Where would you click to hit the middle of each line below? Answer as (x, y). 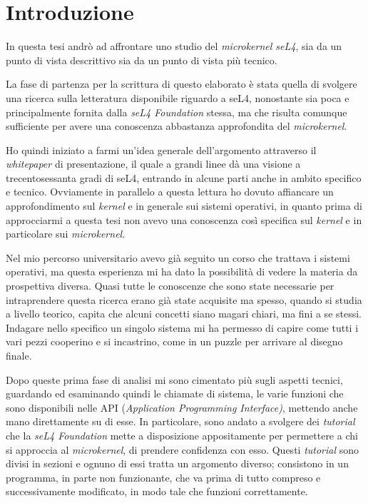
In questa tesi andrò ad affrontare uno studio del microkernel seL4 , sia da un (174, 46)
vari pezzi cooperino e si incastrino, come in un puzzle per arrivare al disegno (174, 341)
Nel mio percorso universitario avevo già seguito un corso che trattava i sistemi (178, 257)
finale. (19, 355)
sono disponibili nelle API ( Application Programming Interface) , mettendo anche (182, 407)
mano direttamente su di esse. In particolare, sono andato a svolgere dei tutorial (180, 421)
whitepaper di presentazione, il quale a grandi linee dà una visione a (153, 164)
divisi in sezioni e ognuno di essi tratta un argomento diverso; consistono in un (177, 463)
